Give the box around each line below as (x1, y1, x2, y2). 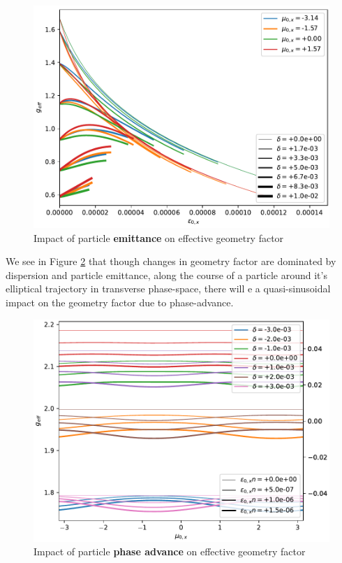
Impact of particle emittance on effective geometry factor (34, 230, 284, 245)
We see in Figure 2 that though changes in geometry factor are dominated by (6, 254, 336, 269)
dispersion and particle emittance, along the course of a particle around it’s (6, 267, 327, 282)
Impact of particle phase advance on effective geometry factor (34, 544, 306, 559)
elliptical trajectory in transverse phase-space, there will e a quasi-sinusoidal (6, 281, 331, 296)
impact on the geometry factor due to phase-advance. (6, 294, 234, 309)
